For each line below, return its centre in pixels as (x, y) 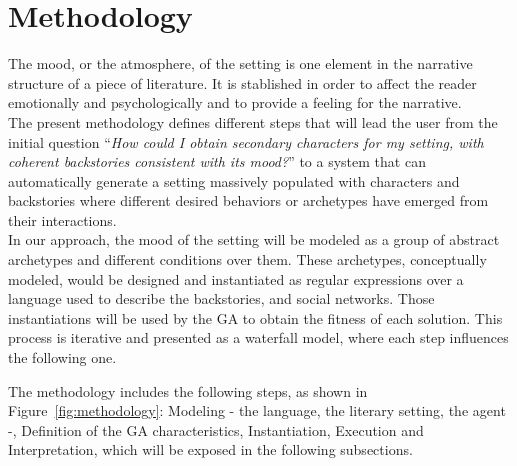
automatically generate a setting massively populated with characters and (234, 180)
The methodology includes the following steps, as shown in (188, 390)
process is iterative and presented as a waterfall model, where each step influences (258, 337)
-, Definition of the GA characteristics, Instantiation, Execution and (216, 429)
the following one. (62, 357)
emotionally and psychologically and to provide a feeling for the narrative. (235, 102)
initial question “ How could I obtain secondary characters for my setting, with (246, 141)
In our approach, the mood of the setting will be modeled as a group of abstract (254, 239)
